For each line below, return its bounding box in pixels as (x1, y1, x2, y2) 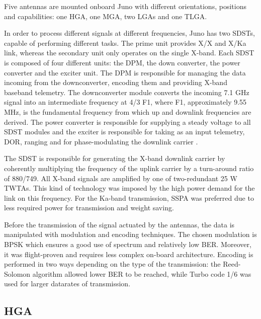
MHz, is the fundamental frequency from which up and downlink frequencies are (4, 106, 251, 117)
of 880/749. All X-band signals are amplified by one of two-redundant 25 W (4, 173, 237, 183)
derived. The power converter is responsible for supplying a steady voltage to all (4, 116, 251, 127)
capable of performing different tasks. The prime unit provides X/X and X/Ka (4, 37, 246, 48)
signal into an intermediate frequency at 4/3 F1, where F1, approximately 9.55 (4, 97, 247, 107)
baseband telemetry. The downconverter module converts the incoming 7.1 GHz (4, 87, 249, 97)
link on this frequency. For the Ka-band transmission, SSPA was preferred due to (4, 192, 254, 203)
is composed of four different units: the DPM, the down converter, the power (4, 57, 240, 67)
